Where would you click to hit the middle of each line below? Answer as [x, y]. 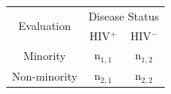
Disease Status [124, 15]
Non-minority [45, 75]
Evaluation [45, 26]
